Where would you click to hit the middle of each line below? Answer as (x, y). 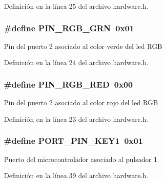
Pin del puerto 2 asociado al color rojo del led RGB (81, 102)
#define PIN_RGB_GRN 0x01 (69, 28)
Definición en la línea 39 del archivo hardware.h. (76, 175)
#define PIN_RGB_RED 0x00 (68, 84)
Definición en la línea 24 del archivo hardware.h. (76, 62)
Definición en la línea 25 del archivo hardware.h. (76, 6)
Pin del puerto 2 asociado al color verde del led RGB (83, 46)
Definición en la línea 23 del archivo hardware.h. (76, 119)
